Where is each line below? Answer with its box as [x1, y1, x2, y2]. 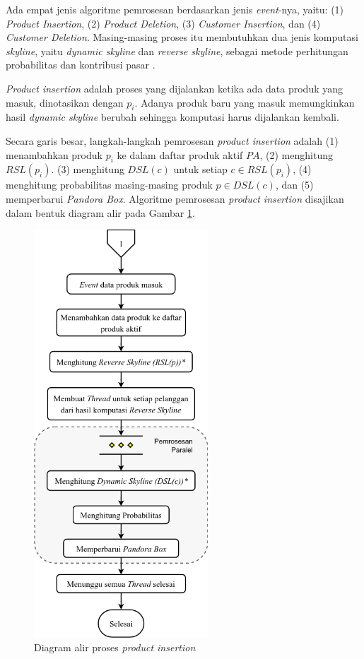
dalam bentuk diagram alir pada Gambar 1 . [6, 205, 195, 220]
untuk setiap [173, 162, 228, 177]
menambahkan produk [6, 147, 102, 162]
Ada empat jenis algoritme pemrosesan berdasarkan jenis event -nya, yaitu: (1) [6, 2, 344, 16]
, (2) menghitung [259, 147, 333, 162]
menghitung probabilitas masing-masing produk [6, 177, 213, 192]
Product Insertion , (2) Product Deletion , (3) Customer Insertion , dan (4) [6, 16, 321, 30]
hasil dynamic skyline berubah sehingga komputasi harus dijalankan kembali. [6, 109, 339, 124]
